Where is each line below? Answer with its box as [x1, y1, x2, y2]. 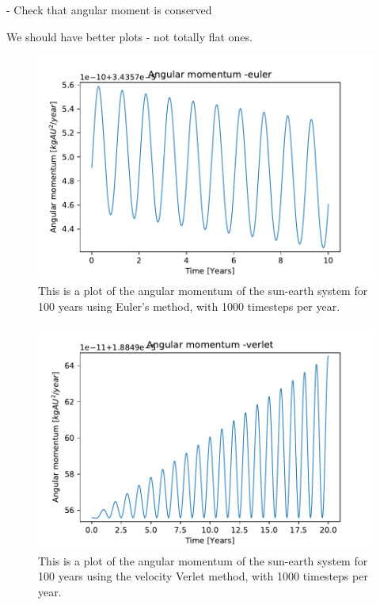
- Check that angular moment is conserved [6, 2, 212, 17]
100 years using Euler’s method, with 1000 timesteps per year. [38, 298, 340, 315]
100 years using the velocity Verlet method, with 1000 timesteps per [38, 568, 368, 584]
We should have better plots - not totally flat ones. [6, 28, 253, 44]
